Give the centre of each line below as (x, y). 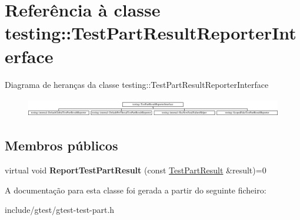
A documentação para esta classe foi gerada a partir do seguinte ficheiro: (136, 190)
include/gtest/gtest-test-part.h (60, 210)
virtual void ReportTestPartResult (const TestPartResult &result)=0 (136, 170)
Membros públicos (61, 145)
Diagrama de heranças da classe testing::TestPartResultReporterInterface (137, 84)
